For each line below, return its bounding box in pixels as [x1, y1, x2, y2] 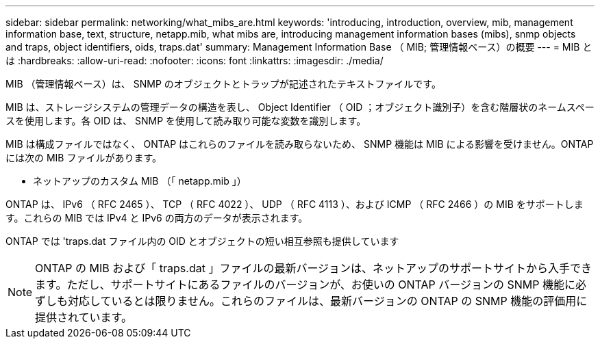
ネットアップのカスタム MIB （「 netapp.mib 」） [33, 175, 247, 187]
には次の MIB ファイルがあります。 [5, 152, 162, 163]
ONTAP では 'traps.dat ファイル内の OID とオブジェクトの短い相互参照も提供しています [5, 235, 399, 247]
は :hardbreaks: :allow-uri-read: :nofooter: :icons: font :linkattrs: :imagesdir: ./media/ [5, 55, 384, 66]
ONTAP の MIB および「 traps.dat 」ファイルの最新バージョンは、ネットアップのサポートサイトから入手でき [35, 261, 592, 275]
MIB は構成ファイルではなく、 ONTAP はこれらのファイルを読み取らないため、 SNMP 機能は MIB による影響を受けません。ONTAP [5, 138, 594, 150]
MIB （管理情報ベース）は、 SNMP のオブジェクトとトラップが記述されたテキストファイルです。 [5, 78, 441, 90]
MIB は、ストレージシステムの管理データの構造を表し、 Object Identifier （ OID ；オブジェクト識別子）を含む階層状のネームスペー [5, 101, 595, 113]
